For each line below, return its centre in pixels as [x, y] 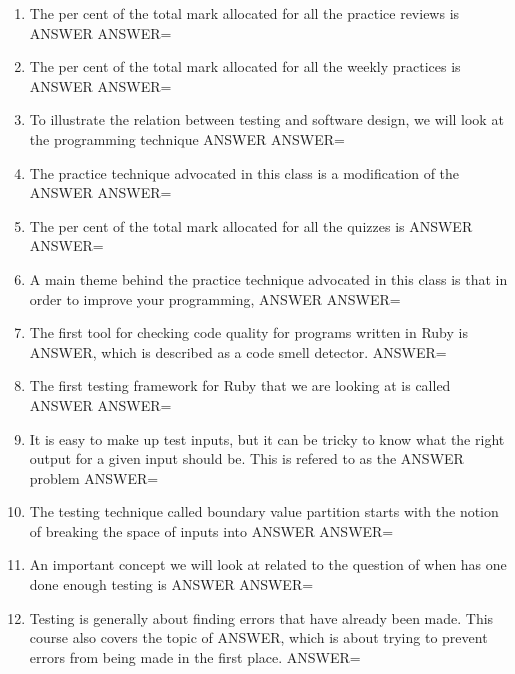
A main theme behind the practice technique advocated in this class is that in [268, 278]
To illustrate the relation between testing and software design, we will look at [266, 119]
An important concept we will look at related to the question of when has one [268, 564]
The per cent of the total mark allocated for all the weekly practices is [245, 66]
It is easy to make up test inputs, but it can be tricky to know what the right [267, 438]
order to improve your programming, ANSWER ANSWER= [215, 298]
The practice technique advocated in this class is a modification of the [244, 172]
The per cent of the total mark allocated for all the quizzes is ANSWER [251, 225]
